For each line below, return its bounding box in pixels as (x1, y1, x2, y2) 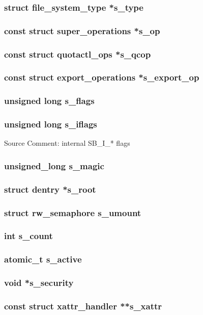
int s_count (4, 229, 53, 242)
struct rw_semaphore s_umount (4, 206, 141, 219)
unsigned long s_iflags (4, 118, 97, 130)
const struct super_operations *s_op (4, 24, 160, 37)
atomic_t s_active (4, 253, 82, 266)
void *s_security (4, 276, 74, 289)
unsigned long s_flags (4, 94, 95, 107)
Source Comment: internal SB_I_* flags (4, 138, 130, 148)
